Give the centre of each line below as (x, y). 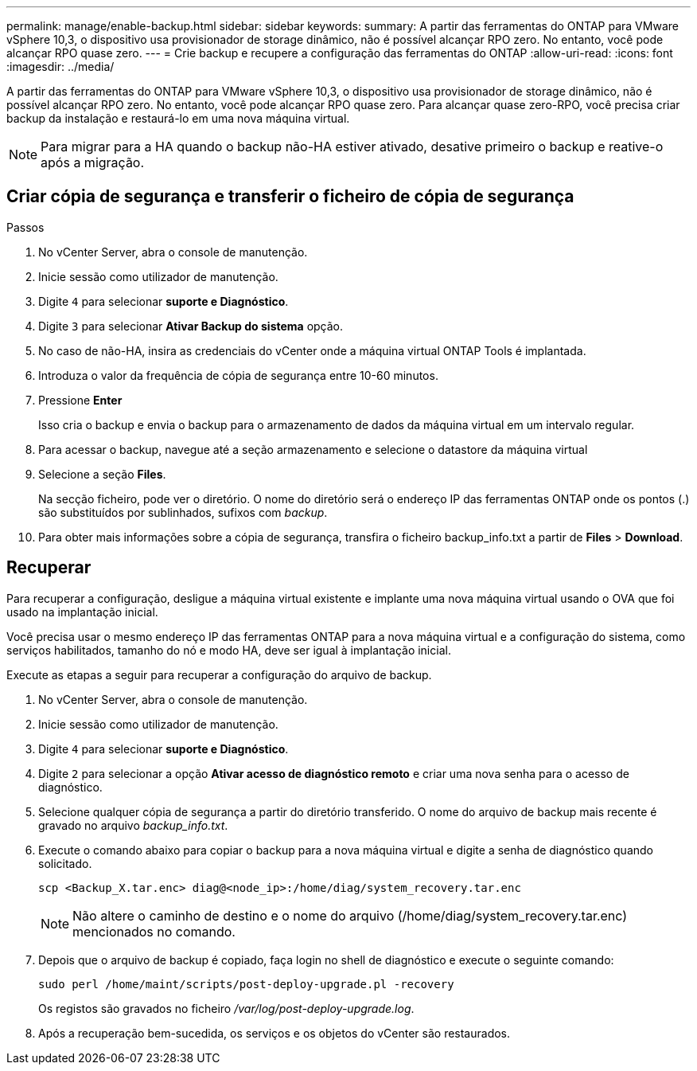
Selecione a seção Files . (102, 474)
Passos (25, 227)
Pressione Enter (80, 400)
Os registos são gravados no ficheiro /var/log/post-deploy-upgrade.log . (226, 1008)
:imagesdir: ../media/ (60, 66)
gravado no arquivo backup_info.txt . (133, 825)
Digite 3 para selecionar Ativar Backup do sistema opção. (191, 326)
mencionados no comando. (154, 931)
